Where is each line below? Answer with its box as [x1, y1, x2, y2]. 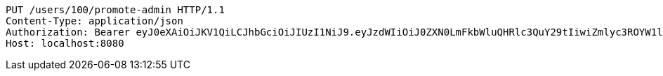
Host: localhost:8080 [6, 38, 124, 49]
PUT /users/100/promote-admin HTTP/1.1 [6, 4, 225, 15]
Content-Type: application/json [6, 15, 183, 26]
